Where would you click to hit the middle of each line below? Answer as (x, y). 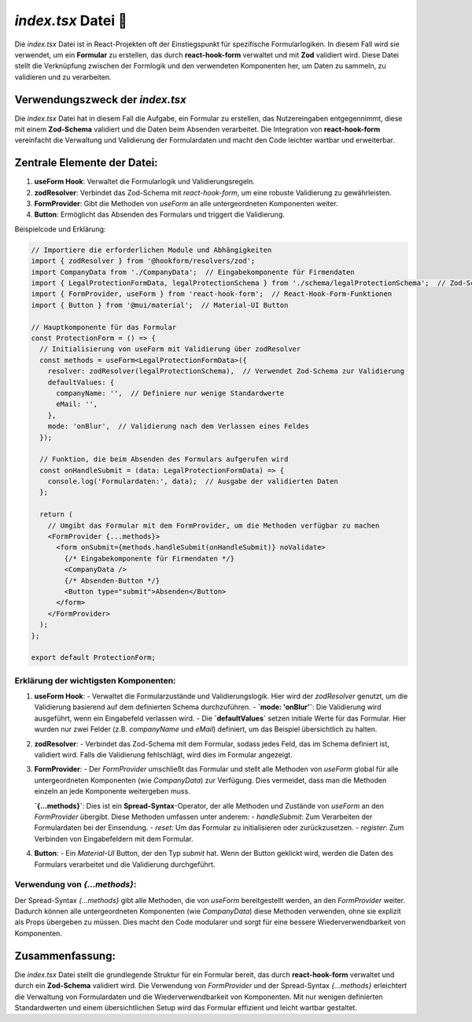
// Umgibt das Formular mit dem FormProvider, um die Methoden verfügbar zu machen (214, 525)
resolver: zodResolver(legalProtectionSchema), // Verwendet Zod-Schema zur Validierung (226, 371)
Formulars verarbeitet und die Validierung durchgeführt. (125, 864)
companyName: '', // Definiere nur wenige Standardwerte (170, 393)
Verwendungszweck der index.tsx (100, 100)
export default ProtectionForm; (94, 658)
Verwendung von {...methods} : (76, 884)
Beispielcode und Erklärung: (60, 229)
